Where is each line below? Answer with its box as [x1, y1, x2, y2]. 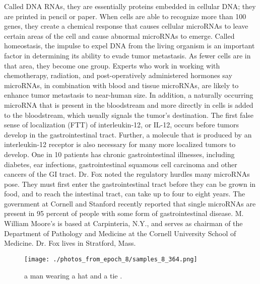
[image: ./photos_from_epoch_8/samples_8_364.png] [24, 255, 198, 263]
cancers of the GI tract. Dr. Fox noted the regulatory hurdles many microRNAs [4, 169, 250, 179]
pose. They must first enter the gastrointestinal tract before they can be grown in [4, 178, 256, 189]
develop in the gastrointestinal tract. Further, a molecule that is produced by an [4, 129, 252, 139]
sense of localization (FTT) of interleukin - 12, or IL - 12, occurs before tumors [4, 119, 239, 130]
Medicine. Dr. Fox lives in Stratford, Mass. [4, 238, 136, 248]
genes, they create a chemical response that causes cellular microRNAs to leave [4, 21, 248, 31]
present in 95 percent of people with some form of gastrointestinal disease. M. [4, 208, 244, 219]
